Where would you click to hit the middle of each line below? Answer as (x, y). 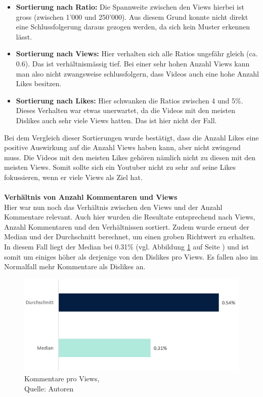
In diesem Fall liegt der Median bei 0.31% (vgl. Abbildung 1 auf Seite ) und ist (127, 247)
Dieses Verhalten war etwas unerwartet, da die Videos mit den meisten (125, 110)
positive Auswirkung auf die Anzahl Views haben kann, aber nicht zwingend (122, 147)
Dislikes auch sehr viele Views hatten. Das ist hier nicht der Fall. (116, 120)
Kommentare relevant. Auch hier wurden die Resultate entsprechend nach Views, (130, 217)
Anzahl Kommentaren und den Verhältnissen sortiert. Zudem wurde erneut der (127, 226)
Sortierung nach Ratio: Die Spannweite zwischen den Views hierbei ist (130, 7)
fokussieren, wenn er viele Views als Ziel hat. (73, 177)
